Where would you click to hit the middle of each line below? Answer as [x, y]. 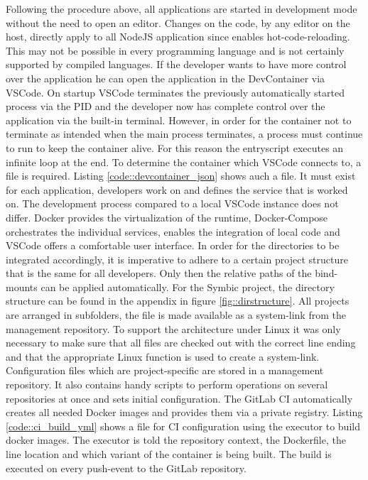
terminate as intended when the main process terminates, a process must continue [184, 134]
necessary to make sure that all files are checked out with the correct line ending [181, 343]
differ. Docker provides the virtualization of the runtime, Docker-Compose [167, 217]
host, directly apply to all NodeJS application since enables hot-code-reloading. [178, 37]
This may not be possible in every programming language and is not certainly [175, 50]
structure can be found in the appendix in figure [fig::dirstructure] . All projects [178, 301]
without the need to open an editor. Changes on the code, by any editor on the [178, 22]
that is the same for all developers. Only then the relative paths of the [159, 273]
